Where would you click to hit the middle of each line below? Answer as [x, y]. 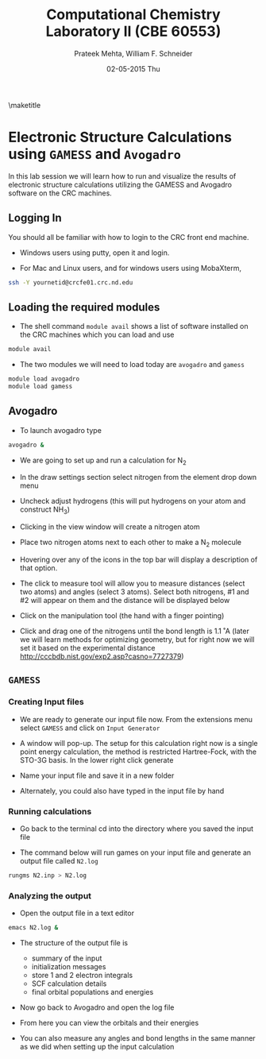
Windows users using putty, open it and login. [94, 253]
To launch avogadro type [60, 430]
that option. [39, 568]
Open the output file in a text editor [77, 913]
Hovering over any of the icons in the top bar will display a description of [139, 560]
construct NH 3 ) [44, 510]
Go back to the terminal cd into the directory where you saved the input [137, 829]
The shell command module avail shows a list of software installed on [134, 327]
